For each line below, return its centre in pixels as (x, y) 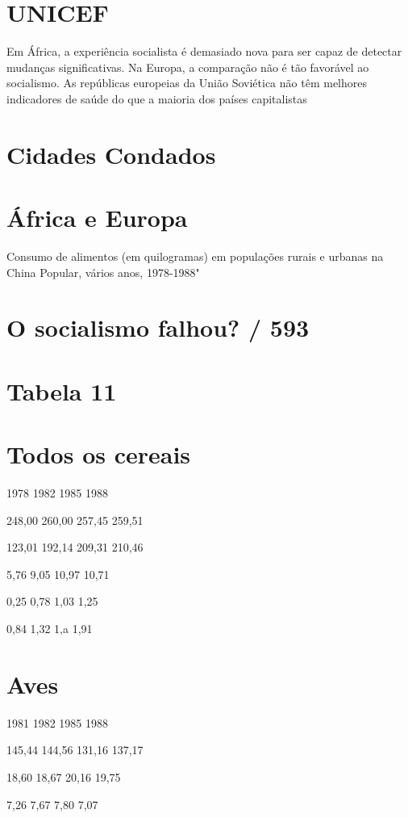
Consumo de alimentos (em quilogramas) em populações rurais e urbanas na (195, 256)
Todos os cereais (99, 454)
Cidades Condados (111, 154)
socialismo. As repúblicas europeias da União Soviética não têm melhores (187, 83)
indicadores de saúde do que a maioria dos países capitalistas (157, 98)
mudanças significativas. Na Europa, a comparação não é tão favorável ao (188, 67)
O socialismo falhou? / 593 (158, 327)
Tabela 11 (62, 390)
